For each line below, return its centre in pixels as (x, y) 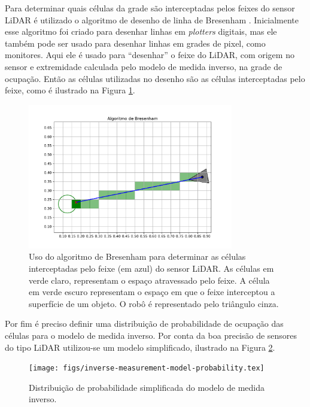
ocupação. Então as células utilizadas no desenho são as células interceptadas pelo (155, 78)
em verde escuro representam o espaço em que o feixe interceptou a (152, 292)
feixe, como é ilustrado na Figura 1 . (70, 90)
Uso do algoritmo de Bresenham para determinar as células (137, 256)
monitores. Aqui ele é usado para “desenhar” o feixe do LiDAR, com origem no (150, 55)
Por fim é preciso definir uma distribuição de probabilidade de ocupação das (144, 324)
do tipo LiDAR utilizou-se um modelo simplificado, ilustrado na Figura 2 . (140, 347)
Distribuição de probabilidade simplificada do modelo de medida (147, 387)
